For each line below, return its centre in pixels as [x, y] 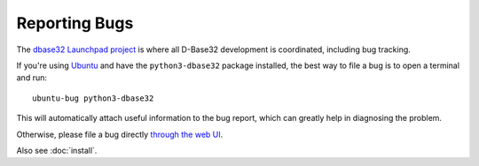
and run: [32, 78]
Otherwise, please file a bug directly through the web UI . [120, 134]
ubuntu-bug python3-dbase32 [93, 98]
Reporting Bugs [75, 23]
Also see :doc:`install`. [57, 150]
